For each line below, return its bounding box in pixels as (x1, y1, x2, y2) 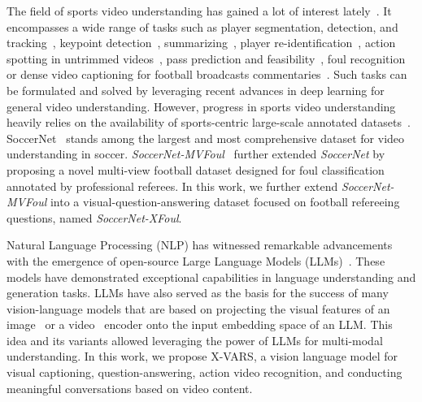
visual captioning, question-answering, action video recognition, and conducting (7, 364, 402, 381)
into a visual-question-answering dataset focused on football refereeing (50, 193, 400, 210)
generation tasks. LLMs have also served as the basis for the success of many (7, 284, 389, 301)
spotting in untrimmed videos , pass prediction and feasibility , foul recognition (7, 50, 406, 67)
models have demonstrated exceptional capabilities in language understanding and (7, 268, 416, 285)
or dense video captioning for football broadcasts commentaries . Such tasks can (7, 66, 407, 83)
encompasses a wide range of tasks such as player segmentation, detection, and (7, 18, 398, 35)
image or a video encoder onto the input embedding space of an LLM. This (7, 316, 393, 333)
